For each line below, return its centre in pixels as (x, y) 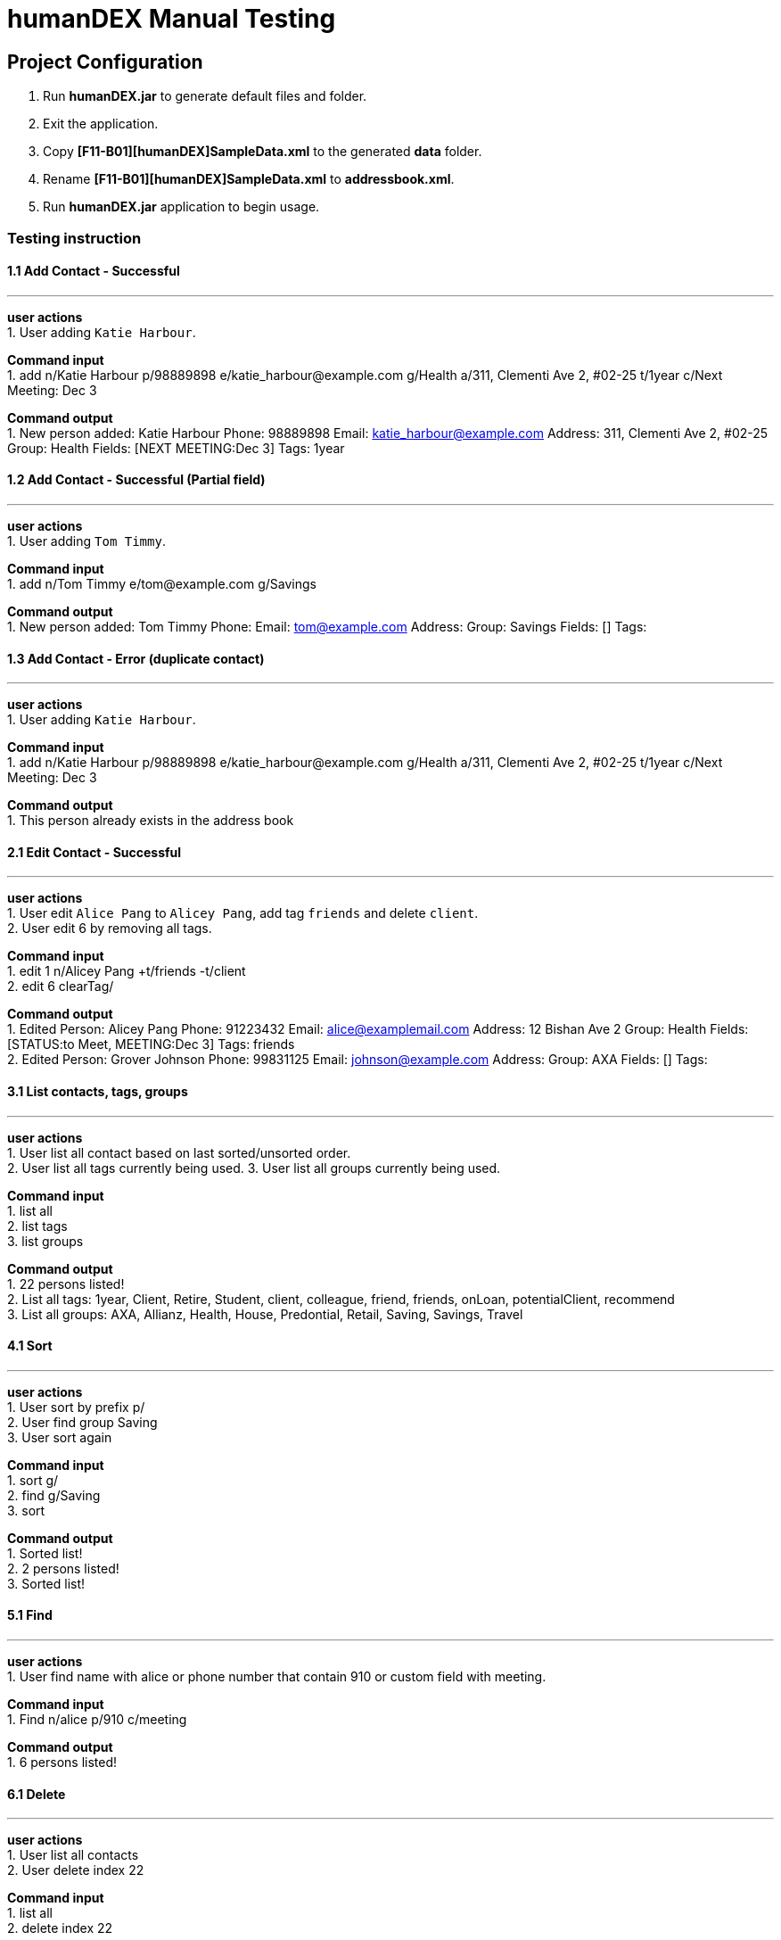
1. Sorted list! (45, 1553)
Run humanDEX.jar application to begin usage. (181, 207)
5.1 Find (30, 1615)
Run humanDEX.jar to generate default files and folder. (205, 96)
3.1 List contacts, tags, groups (98, 1092)
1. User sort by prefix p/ (76, 1407)
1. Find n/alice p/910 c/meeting (97, 1720)
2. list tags (37, 1226)
